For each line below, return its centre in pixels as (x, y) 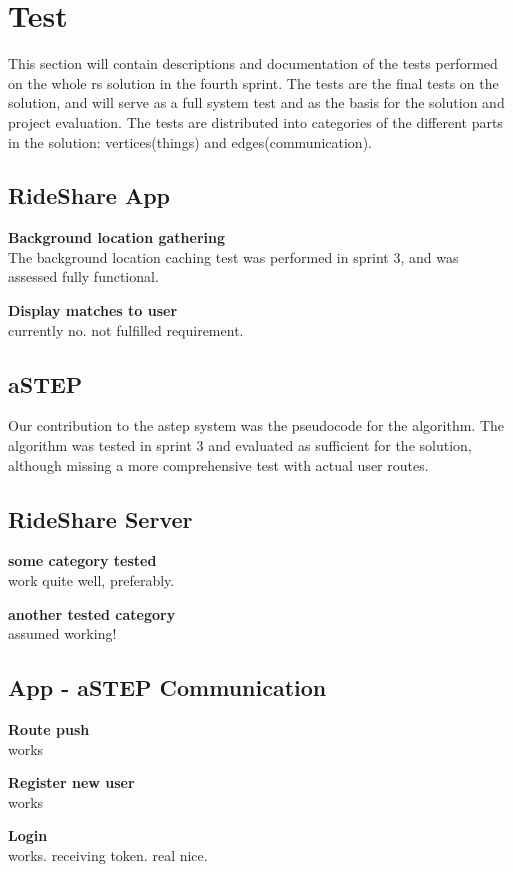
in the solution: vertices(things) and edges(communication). (190, 141)
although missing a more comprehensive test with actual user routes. (218, 464)
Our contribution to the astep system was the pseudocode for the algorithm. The (256, 425)
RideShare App (89, 195)
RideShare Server (100, 518)
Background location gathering (116, 237)
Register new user (71, 782)
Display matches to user (93, 310)
